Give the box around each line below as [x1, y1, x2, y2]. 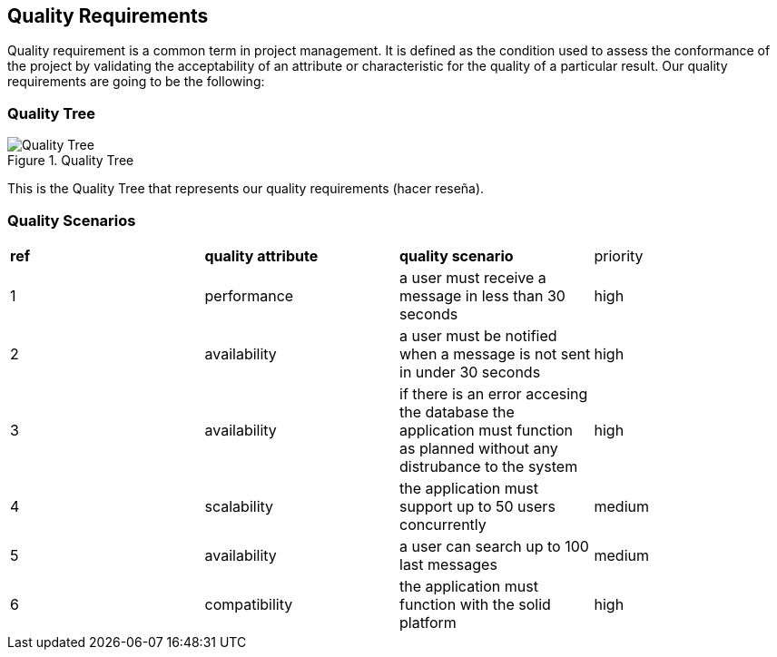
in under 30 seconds [399, 362, 541, 381]
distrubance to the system [399, 456, 578, 476]
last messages [399, 554, 497, 574]
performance [204, 286, 294, 305]
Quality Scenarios [7, 211, 136, 230]
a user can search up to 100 [399, 536, 589, 555]
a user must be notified [399, 326, 557, 345]
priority [594, 246, 644, 265]
